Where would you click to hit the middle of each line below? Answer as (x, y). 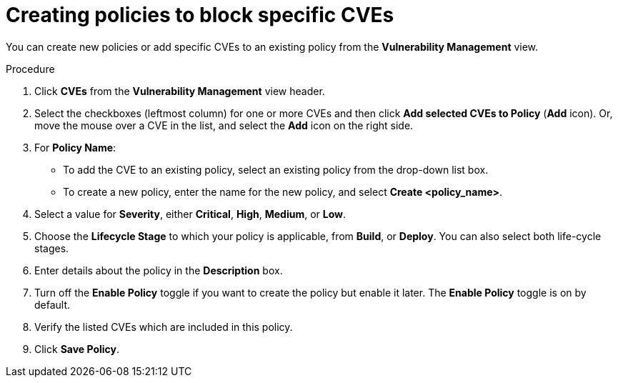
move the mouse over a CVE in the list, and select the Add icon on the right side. (224, 125)
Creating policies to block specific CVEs (200, 15)
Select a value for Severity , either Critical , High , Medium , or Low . (190, 214)
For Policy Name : (75, 147)
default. (53, 304)
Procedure (30, 69)
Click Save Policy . (77, 349)
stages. (52, 248)
